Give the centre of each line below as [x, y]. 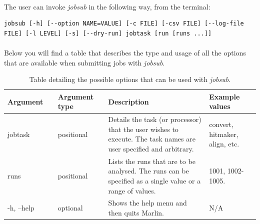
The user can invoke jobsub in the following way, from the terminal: [107, 6]
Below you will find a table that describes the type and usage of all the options [125, 52]
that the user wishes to [143, 129]
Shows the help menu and [147, 203]
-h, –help [21, 208]
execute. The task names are [152, 139]
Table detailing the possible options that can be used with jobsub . [130, 79]
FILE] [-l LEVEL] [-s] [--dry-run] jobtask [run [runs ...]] [108, 33]
